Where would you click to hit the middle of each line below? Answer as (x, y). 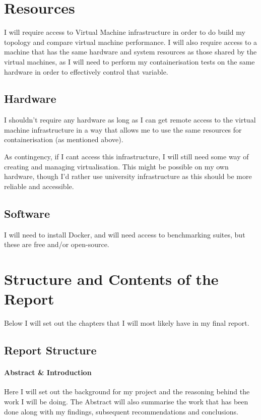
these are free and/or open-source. (57, 244)
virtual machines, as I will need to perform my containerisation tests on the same (129, 61)
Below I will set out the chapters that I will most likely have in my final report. (127, 323)
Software (27, 213)
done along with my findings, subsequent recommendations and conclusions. (121, 411)
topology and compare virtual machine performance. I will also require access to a (131, 42)
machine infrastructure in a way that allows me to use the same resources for (123, 129)
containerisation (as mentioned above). (64, 139)
